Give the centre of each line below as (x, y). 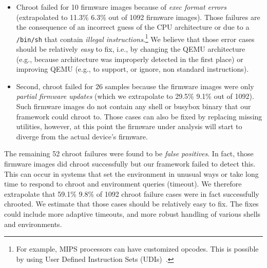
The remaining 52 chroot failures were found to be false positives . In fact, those (129, 153)
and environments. (33, 224)
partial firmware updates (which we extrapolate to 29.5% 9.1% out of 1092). (135, 96)
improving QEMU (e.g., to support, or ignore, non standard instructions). (132, 69)
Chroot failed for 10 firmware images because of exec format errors (121, 7)
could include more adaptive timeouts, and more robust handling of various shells (132, 214)
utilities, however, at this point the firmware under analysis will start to (129, 126)
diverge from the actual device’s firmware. (82, 136)
